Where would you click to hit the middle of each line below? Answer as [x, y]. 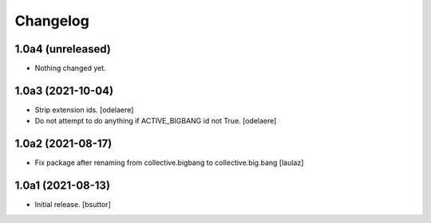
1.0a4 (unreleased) [63, 49]
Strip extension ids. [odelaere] [84, 110]
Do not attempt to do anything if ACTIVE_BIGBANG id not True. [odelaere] [156, 121]
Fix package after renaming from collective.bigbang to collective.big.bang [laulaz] [169, 162]
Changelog [52, 21]
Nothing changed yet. [71, 68]
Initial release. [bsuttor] [73, 205]
